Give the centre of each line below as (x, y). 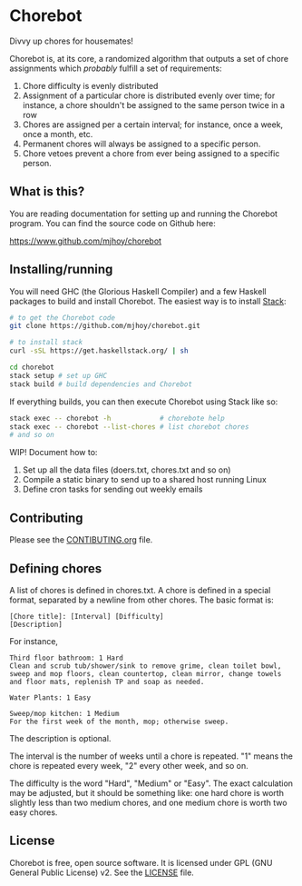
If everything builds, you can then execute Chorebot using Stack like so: (144, 402)
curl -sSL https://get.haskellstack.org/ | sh (99, 351)
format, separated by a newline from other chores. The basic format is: (141, 600)
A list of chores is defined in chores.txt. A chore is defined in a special (140, 590)
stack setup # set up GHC (58, 375)
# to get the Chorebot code (63, 318)
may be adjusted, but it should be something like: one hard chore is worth (146, 792)
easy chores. (34, 812)
